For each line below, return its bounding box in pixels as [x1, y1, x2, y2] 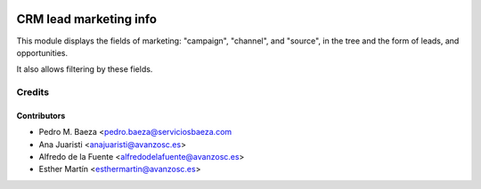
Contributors [16, 110, 66, 121]
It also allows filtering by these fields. [16, 64, 153, 75]
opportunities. [16, 47, 69, 58]
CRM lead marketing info [16, 12, 158, 27]
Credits [16, 86, 49, 98]
